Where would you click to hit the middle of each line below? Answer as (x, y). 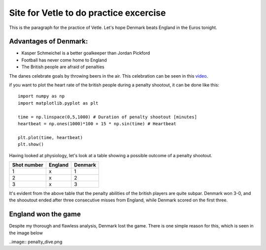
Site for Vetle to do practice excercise (87, 13)
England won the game (45, 214)
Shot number (28, 165)
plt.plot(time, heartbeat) (50, 137)
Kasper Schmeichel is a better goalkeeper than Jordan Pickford (86, 53)
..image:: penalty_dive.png (36, 242)
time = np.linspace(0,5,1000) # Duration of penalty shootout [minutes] (107, 117)
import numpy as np (41, 96)
